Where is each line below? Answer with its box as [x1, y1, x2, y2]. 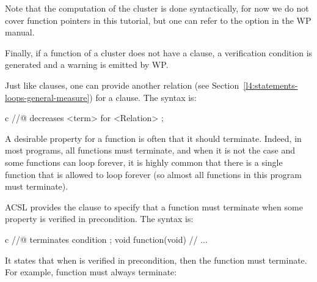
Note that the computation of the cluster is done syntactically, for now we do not [5, 2, 309, 14]
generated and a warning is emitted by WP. [5, 58, 169, 71]
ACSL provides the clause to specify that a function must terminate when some [5, 200, 303, 213]
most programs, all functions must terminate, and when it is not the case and [5, 144, 296, 157]
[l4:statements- [243, 78, 298, 91]
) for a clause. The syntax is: [89, 91, 197, 103]
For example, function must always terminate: [5, 265, 177, 278]
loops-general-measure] [5, 91, 90, 103]
